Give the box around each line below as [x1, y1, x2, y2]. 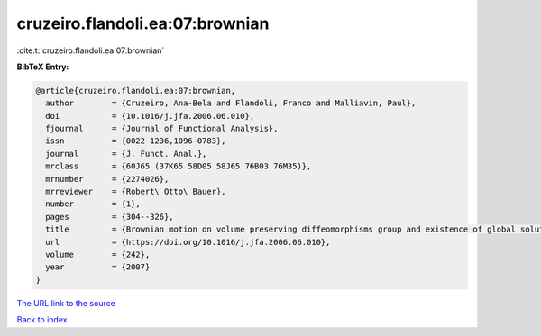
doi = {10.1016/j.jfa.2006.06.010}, [45, 111, 255, 121]
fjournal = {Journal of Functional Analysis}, [45, 123, 279, 134]
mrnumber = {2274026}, [45, 174, 170, 184]
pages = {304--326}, [45, 212, 175, 222]
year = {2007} [45, 262, 151, 272]
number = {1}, [45, 199, 142, 209]
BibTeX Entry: [16, 61, 69, 72]
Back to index [16, 314, 68, 325]
